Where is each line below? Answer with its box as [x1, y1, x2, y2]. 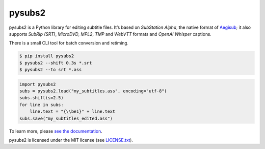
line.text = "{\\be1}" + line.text [29, 109, 115, 114]
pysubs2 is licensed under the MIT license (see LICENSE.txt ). [9, 137, 133, 143]
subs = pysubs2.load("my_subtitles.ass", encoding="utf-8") [19, 88, 167, 94]
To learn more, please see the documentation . [9, 128, 103, 134]
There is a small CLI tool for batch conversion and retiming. [9, 40, 129, 46]
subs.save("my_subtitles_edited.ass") [19, 115, 113, 121]
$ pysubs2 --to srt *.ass [19, 67, 82, 73]
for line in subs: [19, 102, 64, 107]
